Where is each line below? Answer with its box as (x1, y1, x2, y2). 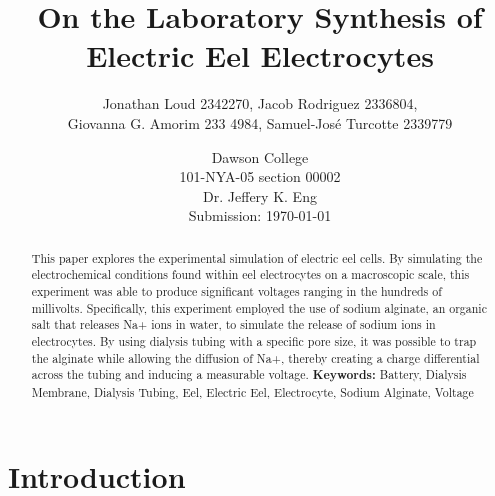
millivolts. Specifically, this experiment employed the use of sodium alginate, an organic (31, 299, 487, 316)
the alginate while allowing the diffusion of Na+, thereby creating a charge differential (31, 349, 480, 366)
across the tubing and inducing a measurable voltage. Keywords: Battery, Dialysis (31, 366, 467, 384)
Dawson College (211, 146, 309, 167)
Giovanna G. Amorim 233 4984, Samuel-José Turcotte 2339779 (67, 112, 453, 133)
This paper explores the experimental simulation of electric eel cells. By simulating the (31, 249, 483, 266)
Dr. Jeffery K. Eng (203, 185, 317, 206)
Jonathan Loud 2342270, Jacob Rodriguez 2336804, (102, 93, 418, 114)
